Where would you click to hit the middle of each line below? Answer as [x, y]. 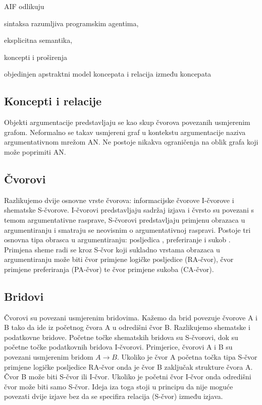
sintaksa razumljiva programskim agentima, [71, 23]
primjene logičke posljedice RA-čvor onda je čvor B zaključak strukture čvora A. [128, 366]
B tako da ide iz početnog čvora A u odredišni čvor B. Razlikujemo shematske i [127, 327]
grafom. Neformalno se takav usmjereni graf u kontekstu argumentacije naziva [125, 132]
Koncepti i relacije [53, 101]
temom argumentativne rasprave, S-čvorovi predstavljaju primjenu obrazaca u [125, 219]
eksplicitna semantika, [38, 40]
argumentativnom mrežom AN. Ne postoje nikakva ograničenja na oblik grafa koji [131, 142]
